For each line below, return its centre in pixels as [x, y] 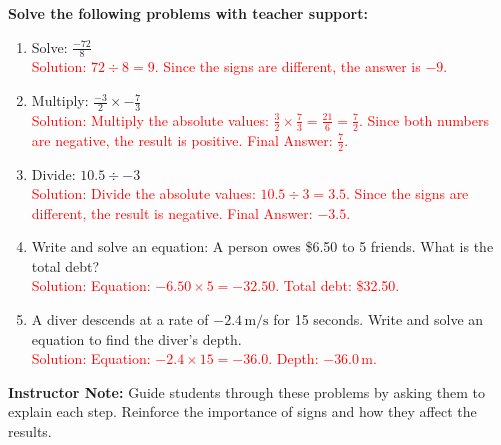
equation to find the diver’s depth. [136, 338]
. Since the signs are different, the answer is [287, 66]
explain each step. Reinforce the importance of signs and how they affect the [242, 411]
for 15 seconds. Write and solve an [378, 319]
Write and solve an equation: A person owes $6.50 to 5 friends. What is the [262, 246]
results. [30, 431]
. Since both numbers [423, 119]
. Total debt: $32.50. [337, 285]
